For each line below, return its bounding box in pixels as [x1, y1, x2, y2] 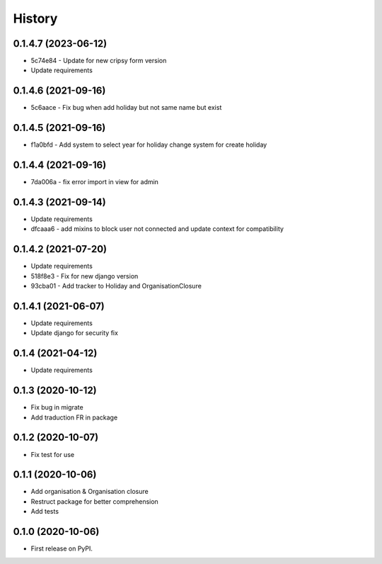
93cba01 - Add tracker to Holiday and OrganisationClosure [30, 282, 202, 291]
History [13, 11, 58, 26]
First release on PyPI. [30, 544, 93, 553]
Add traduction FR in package [30, 413, 118, 422]
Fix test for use [30, 450, 74, 458]
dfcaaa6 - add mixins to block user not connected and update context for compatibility [30, 225, 284, 233]
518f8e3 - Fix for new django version [30, 271, 139, 280]
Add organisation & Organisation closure [30, 487, 149, 496]
